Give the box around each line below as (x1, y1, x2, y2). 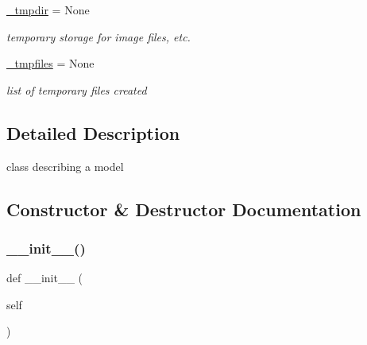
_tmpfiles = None (6, 55, 95, 72)
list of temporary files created (6, 81, 147, 98)
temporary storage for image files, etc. (6, 28, 191, 45)
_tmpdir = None (6, 2, 90, 17)
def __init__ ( (6, 269, 83, 286)
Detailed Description (6, 120, 180, 145)
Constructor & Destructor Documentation (6, 196, 361, 221)
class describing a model (6, 157, 124, 174)
